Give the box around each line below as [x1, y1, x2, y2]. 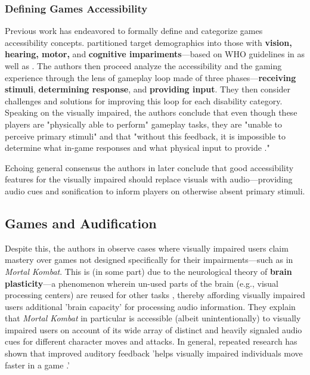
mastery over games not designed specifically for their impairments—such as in [5, 253, 293, 266]
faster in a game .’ [5, 358, 70, 371]
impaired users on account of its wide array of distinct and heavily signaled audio [5, 323, 302, 336]
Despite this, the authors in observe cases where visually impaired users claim [5, 241, 289, 254]
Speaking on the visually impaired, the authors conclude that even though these [5, 106, 297, 119]
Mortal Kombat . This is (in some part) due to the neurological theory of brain [5, 265, 292, 277]
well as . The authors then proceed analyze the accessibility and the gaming [5, 60, 282, 72]
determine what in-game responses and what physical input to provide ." [5, 141, 270, 154]
